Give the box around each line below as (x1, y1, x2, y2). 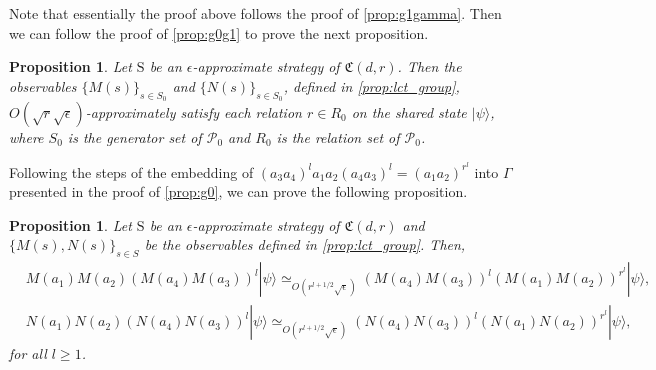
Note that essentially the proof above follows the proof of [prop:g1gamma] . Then (9, 3, 502, 23)
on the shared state (351, 101, 467, 122)
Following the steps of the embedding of (9, 161, 254, 182)
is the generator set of (67, 126, 202, 147)
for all (9, 343, 47, 364)
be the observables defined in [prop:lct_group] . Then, (144, 234, 466, 255)
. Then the (397, 56, 462, 77)
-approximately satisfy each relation (85, 101, 302, 122)
